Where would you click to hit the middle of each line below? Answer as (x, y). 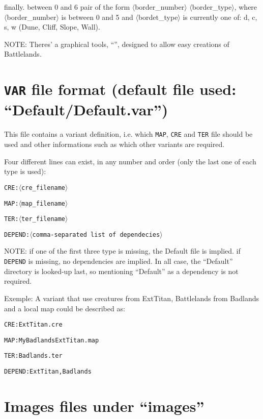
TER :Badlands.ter (33, 356)
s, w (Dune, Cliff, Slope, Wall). (52, 27)
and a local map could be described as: (65, 308)
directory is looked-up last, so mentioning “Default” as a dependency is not (121, 271)
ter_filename (43, 219)
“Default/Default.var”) (86, 109)
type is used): (25, 171)
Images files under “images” (104, 405)
